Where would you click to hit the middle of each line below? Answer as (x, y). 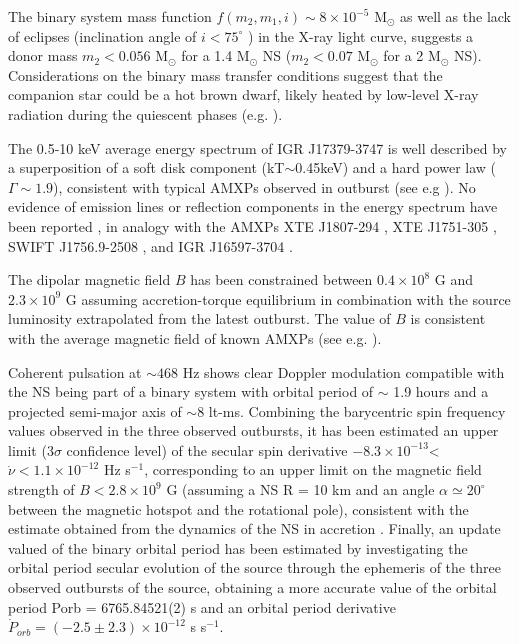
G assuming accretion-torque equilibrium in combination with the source (288, 298)
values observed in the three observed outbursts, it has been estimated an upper (253, 430)
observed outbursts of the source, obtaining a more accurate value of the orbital (252, 587)
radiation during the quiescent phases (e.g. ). (145, 113)
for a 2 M (412, 55)
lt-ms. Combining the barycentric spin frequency (357, 410)
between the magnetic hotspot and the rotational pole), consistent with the (238, 508)
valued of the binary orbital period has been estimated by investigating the (238, 547)
